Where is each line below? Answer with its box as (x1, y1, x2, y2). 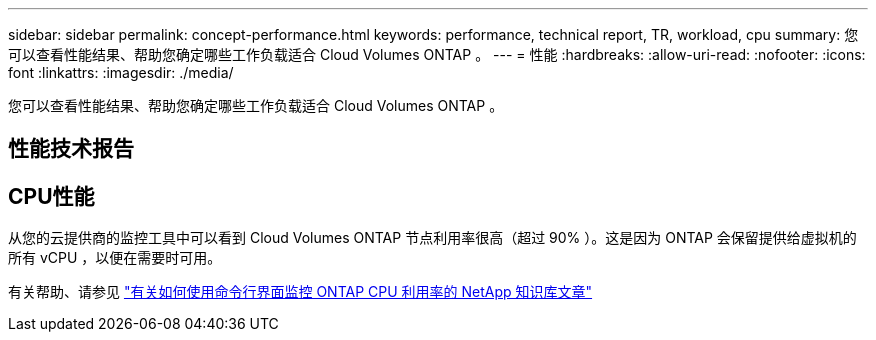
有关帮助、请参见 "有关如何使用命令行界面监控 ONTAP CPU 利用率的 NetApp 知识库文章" (8, 283, 593, 301)
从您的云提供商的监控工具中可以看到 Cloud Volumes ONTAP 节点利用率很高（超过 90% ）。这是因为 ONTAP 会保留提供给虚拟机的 (8, 229, 857, 247)
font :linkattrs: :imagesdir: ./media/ (8, 64, 234, 81)
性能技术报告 (8, 136, 134, 162)
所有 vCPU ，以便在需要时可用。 (8, 249, 222, 267)
